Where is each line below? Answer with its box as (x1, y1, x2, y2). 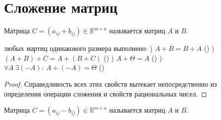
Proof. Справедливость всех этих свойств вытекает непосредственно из (4, 78, 217, 89)
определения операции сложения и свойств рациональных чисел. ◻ (4, 88, 207, 98)
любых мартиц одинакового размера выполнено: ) (4, 43, 153, 53)
